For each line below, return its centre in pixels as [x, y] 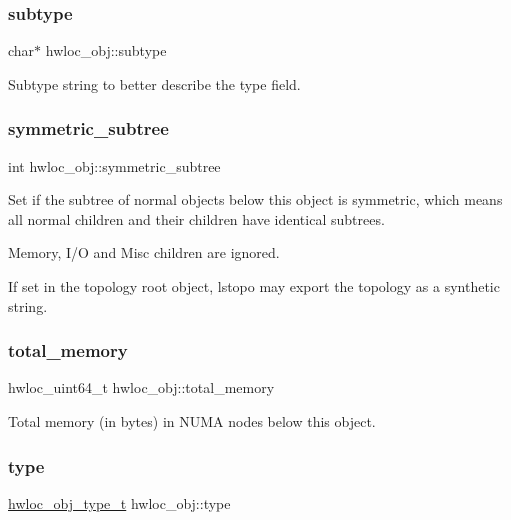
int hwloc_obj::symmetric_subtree [114, 165]
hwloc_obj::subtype [106, 50]
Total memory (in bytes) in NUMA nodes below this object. [192, 421]
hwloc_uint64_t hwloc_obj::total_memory [141, 387]
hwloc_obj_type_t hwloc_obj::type [119, 502]
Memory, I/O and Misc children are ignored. [144, 252]
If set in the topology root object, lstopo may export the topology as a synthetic [254, 286]
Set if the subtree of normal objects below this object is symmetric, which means [255, 199]
